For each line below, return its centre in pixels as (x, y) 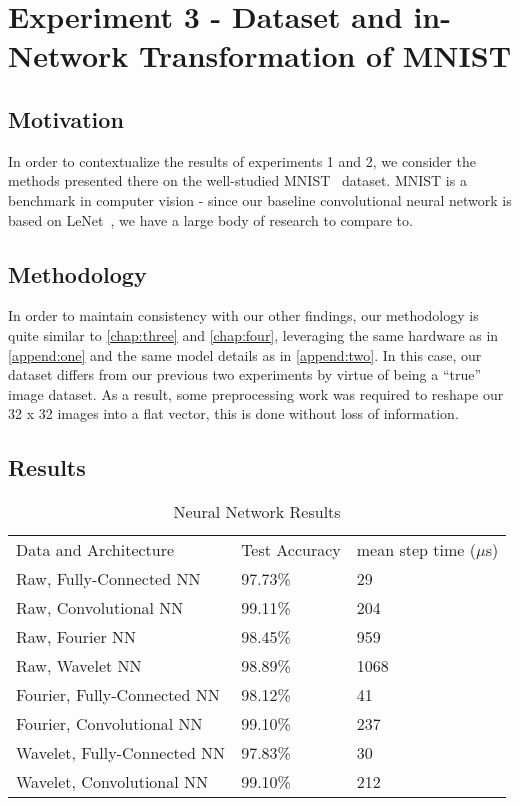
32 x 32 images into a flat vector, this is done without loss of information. (233, 413)
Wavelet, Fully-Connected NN (121, 753)
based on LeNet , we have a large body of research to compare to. (210, 219)
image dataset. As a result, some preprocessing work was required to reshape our (256, 393)
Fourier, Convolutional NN (109, 724)
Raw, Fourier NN (76, 637)
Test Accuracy (291, 550)
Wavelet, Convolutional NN (112, 782)
